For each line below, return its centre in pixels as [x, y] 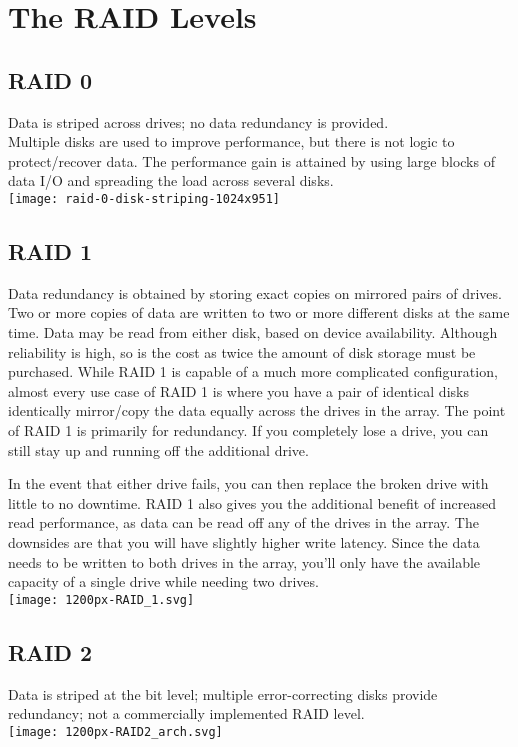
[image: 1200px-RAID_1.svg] [101, 599]
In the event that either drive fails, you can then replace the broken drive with [248, 483]
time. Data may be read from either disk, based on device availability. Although [253, 332]
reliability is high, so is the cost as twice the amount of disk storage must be [242, 351]
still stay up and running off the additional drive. [158, 449]
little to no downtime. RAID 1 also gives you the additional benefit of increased [252, 502]
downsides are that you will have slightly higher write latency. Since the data [244, 541]
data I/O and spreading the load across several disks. [171, 180]
